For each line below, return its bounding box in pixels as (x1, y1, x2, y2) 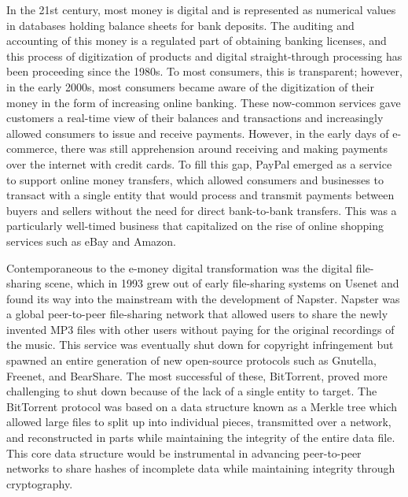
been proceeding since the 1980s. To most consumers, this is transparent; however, (6, 63, 402, 80)
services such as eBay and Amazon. (6, 232, 176, 249)
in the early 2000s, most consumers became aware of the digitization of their (6, 78, 374, 95)
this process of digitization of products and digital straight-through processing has (6, 47, 402, 64)
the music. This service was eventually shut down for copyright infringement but (6, 336, 394, 353)
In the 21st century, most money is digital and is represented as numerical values (6, 2, 396, 17)
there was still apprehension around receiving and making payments (61, 140, 388, 157)
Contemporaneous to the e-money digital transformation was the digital (6, 259, 353, 276)
